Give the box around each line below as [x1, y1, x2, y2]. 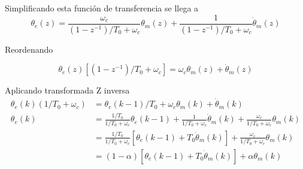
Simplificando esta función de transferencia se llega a [5, 2, 199, 14]
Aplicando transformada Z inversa [5, 84, 130, 96]
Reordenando [5, 43, 53, 55]
